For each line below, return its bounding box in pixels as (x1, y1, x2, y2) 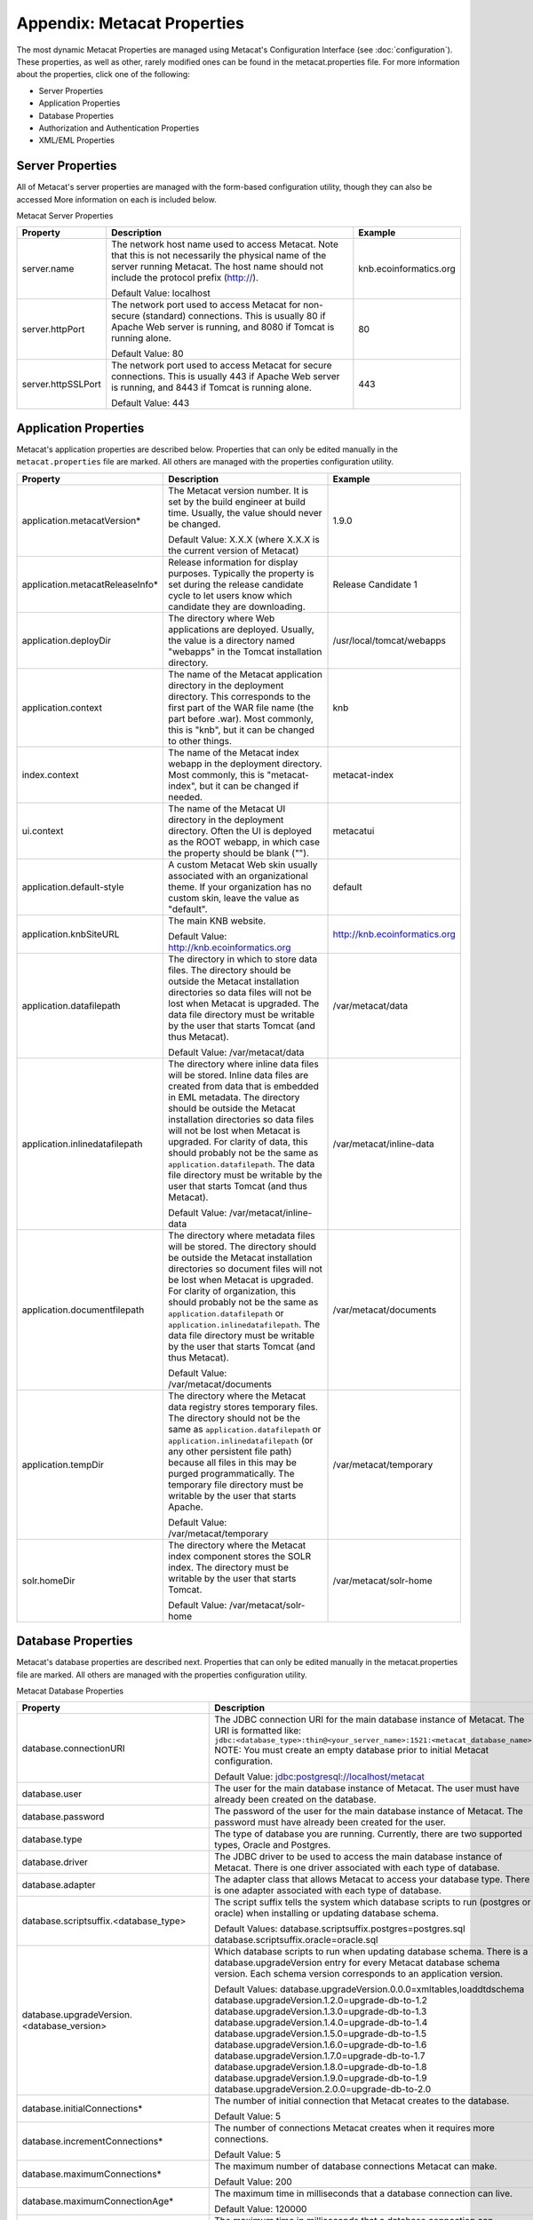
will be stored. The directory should (168, 1240, 317, 1252)
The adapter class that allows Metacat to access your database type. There (214, 1874, 530, 1886)
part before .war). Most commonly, (168, 712, 314, 725)
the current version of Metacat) (168, 544, 299, 557)
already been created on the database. (214, 1794, 377, 1806)
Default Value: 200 (214, 2176, 292, 2188)
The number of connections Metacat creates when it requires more (214, 2122, 495, 2135)
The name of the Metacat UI (168, 802, 286, 814)
